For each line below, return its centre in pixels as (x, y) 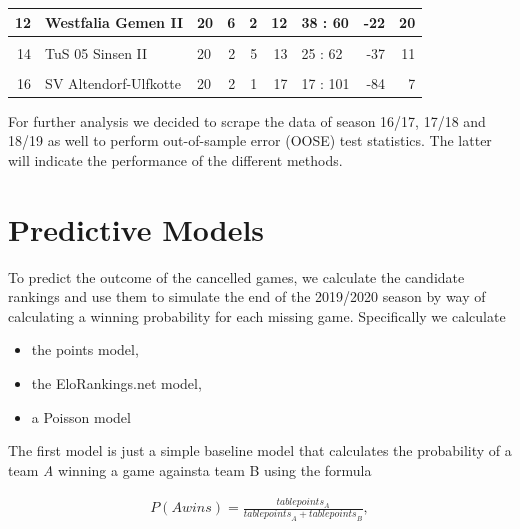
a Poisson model (81, 416)
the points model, (85, 349)
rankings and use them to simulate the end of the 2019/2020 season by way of (247, 296)
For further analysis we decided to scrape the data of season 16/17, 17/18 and (247, 120)
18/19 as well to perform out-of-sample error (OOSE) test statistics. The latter (250, 140)
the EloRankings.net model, (116, 383)
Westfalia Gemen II (114, 21)
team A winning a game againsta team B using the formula (190, 469)
